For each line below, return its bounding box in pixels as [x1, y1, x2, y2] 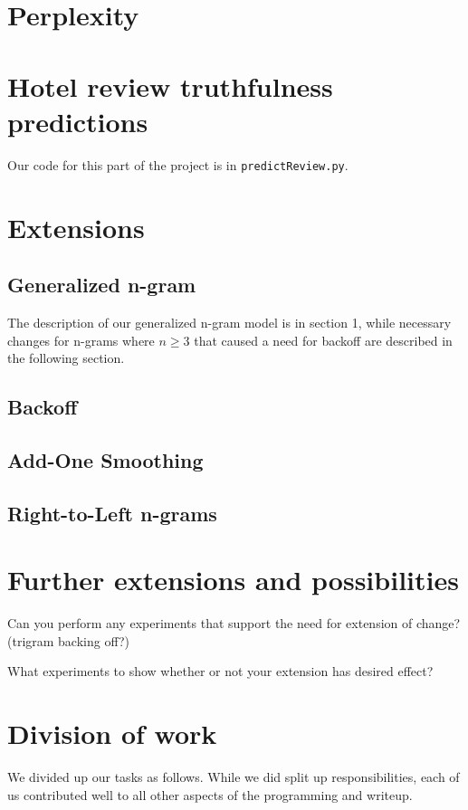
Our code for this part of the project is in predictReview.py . [7, 155, 349, 174]
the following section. [7, 348, 125, 367]
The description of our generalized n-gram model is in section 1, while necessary [7, 312, 452, 331]
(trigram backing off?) [7, 631, 130, 650]
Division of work [7, 715, 217, 752]
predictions [7, 102, 148, 139]
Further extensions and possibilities [7, 561, 459, 598]
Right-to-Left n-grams [7, 499, 217, 527]
